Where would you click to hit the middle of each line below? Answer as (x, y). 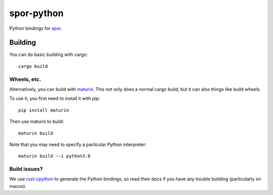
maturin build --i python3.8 (54, 156)
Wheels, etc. (25, 79)
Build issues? (26, 169)
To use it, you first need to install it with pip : (55, 99)
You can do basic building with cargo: (49, 55)
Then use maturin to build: (37, 122)
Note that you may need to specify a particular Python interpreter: (78, 144)
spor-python (36, 13)
